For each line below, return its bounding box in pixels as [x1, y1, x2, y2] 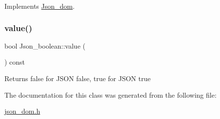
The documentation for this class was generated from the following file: [4, 89, 217, 100]
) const [4, 57, 25, 67]
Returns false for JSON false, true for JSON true [4, 73, 151, 83]
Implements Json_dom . [4, 1, 75, 11]
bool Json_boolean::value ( [4, 40, 85, 51]
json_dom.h [4, 106, 40, 116]
